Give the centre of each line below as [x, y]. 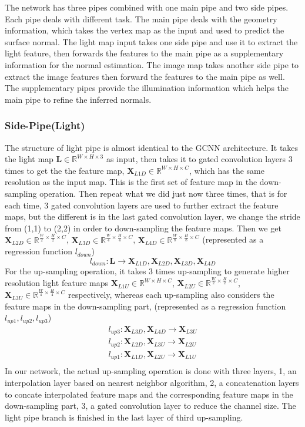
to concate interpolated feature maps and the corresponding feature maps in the [149, 394]
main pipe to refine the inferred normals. [78, 99]
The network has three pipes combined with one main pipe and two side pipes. [147, 7]
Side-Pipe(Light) [45, 125]
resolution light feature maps [57, 283]
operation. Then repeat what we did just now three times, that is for [163, 193]
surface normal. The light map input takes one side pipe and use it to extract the [151, 41]
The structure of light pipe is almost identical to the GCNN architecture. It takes [152, 147]
